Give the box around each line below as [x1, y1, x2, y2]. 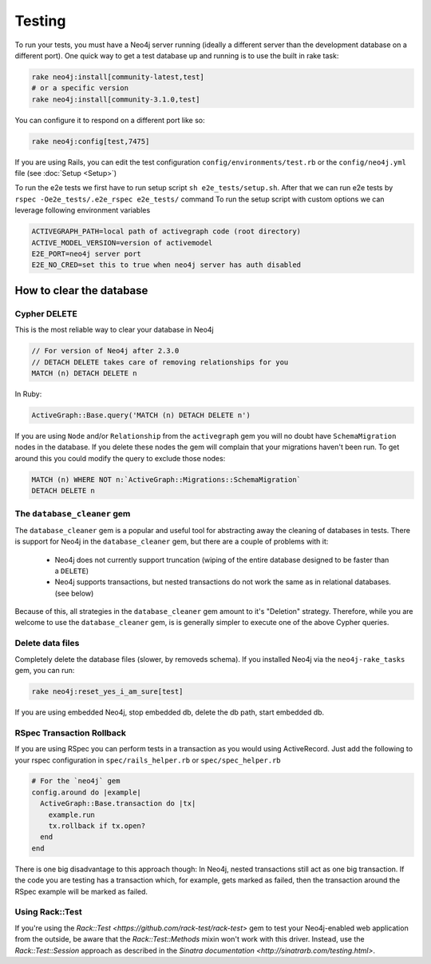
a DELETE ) [54, 566, 89, 576]
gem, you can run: [14, 666, 75, 675]
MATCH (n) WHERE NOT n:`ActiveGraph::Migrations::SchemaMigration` [31, 475, 302, 484]
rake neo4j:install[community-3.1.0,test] [31, 94, 200, 104]
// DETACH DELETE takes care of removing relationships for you [31, 357, 289, 367]
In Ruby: [14, 388, 42, 399]
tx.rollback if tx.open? [48, 822, 146, 831]
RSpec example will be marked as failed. [14, 886, 148, 896]
